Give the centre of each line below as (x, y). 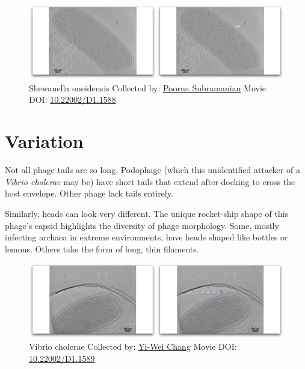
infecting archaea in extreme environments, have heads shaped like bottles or (146, 237)
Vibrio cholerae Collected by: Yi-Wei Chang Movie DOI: (133, 346)
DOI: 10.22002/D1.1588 (72, 99)
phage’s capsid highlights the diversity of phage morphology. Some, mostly (142, 225)
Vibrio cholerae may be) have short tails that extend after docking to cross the (150, 181)
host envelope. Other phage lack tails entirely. (89, 193)
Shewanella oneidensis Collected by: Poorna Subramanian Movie (148, 87)
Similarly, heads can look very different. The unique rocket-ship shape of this (147, 213)
